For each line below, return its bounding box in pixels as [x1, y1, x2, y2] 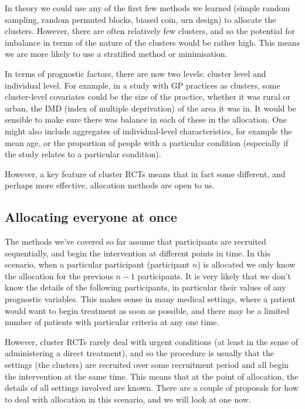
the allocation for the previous [5, 269, 113, 282]
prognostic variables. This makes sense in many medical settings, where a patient [5, 293, 296, 305]
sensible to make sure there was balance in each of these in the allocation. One [5, 113, 287, 126]
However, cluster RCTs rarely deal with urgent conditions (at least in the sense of [5, 335, 299, 347]
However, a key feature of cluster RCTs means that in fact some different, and [5, 167, 286, 180]
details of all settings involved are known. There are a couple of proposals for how [5, 381, 299, 394]
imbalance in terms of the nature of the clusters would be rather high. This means [5, 36, 300, 48]
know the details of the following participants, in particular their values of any [5, 281, 286, 293]
